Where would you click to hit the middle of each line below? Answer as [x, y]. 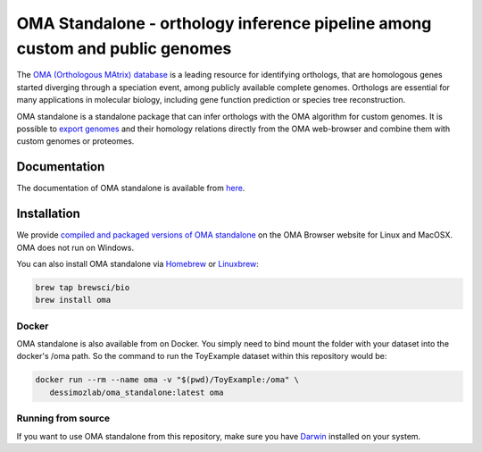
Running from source [63, 418]
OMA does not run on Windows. [75, 247]
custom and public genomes [124, 48]
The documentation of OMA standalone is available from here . [131, 188]
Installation [48, 214]
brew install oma [73, 300]
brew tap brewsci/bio [83, 287]
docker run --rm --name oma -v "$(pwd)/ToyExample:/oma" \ [167, 380]
